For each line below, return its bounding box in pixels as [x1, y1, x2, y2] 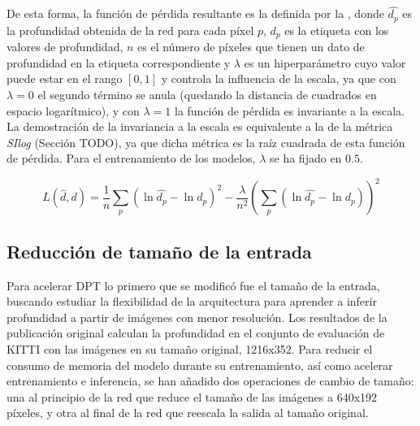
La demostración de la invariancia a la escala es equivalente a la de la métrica [6, 118, 393, 135]
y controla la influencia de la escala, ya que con [161, 70, 396, 87]
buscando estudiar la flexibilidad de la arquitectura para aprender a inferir [6, 293, 377, 310]
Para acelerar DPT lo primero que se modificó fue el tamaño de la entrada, [6, 276, 380, 293]
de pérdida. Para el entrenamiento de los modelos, [6, 150, 256, 167]
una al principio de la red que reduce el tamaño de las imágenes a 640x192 [6, 388, 378, 405]
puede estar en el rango [6, 70, 123, 87]
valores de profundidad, [6, 38, 123, 55]
